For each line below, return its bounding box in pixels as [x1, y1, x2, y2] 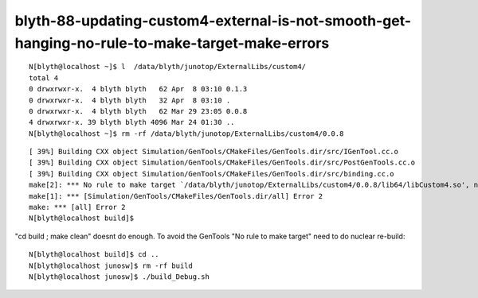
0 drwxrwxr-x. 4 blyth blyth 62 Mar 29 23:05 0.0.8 [29, 106, 248, 115]
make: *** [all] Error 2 [29, 203, 126, 212]
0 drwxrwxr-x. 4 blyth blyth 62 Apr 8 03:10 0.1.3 [29, 84, 248, 94]
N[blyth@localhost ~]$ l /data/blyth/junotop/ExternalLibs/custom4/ [29, 62, 307, 72]
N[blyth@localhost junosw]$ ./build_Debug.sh [29, 272, 210, 281]
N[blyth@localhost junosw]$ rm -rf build [29, 261, 193, 270]
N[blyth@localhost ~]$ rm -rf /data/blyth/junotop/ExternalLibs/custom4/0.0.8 [29, 129, 344, 138]
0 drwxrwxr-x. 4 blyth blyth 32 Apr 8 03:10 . [29, 95, 231, 105]
